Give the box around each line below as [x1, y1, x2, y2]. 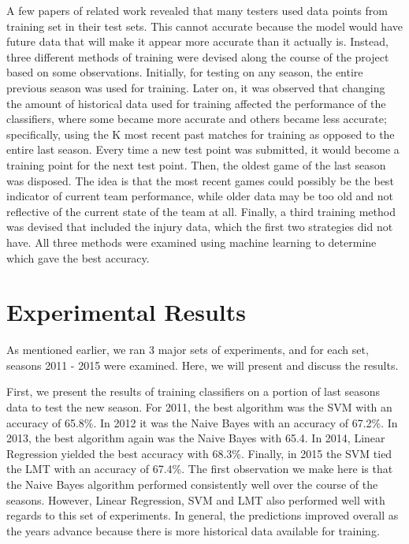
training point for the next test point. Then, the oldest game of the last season [6, 156, 386, 173]
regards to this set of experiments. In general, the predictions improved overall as [6, 507, 399, 524]
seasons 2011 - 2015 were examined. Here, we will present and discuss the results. [6, 356, 399, 373]
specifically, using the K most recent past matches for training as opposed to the [6, 125, 395, 142]
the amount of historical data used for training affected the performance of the [6, 95, 386, 111]
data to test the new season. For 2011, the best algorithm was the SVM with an [6, 399, 392, 415]
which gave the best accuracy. [6, 249, 150, 266]
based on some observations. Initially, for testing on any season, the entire [6, 64, 363, 80]
